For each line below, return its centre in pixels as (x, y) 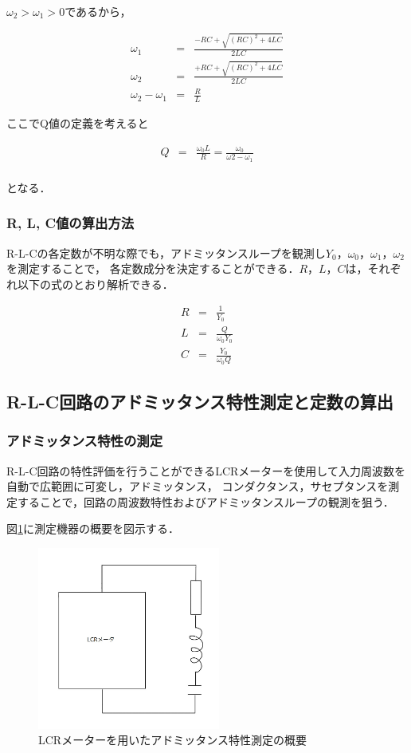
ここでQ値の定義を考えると (78, 123)
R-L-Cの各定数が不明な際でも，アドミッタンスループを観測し (166, 252)
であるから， (98, 11)
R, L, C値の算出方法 (70, 223)
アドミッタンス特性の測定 (84, 441)
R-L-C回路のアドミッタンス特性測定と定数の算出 (200, 402)
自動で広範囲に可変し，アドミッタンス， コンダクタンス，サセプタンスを (198, 486)
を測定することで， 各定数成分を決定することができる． (153, 268)
